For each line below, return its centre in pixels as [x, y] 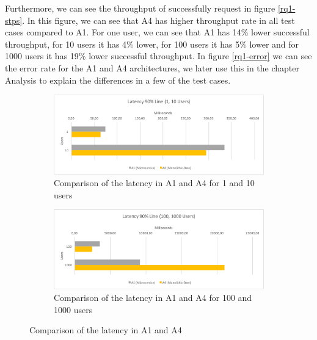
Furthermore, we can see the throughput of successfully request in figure [140, 8]
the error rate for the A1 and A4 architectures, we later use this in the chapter [152, 67]
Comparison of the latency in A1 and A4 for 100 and [153, 298]
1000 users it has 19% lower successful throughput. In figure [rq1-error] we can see [158, 56]
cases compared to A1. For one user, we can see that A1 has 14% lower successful [157, 32]
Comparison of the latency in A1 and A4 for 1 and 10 [154, 183]
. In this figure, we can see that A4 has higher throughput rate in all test [158, 20]
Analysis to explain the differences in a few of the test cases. [118, 80]
